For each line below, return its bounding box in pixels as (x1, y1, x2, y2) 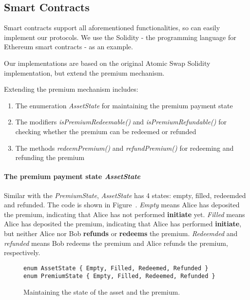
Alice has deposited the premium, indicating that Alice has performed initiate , (4, 219, 242, 229)
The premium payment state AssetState (4, 171, 140, 181)
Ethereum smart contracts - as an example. (4, 41, 133, 52)
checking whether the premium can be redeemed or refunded (15, 126, 196, 136)
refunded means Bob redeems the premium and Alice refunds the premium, (4, 238, 228, 248)
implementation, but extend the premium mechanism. (4, 67, 165, 78)
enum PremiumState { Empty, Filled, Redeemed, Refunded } (23, 273, 215, 280)
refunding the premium (15, 152, 85, 162)
